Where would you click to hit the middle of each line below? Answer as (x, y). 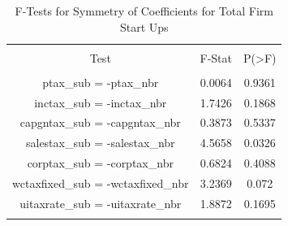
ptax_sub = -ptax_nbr (101, 82)
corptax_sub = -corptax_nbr (100, 163)
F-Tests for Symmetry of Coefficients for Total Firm (144, 11)
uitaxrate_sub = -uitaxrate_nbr (101, 203)
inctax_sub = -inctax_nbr (101, 102)
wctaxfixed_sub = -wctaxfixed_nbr (101, 183)
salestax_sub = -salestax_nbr (100, 143)
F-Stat (216, 57)
